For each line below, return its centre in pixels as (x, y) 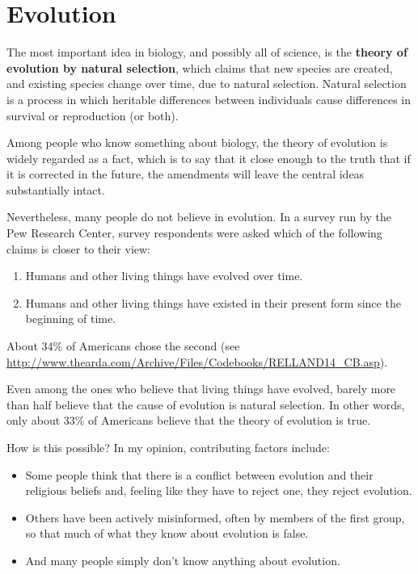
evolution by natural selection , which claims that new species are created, (200, 67)
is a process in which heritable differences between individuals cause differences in (209, 99)
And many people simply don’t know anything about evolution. (183, 560)
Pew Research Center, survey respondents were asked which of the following (194, 233)
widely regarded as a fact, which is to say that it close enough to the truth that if (209, 158)
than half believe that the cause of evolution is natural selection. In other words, (206, 404)
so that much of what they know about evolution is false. (167, 533)
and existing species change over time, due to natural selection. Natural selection (207, 84)
